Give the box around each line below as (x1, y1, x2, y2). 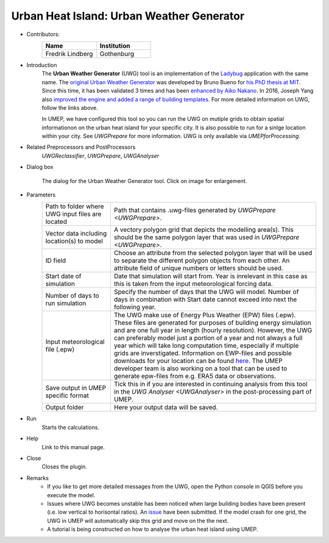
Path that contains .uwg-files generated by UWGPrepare (113, 206, 277, 215)
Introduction (26, 61, 57, 68)
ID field (45, 256, 66, 265)
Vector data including (45, 229, 107, 238)
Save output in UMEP (45, 384, 107, 392)
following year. (113, 303, 157, 311)
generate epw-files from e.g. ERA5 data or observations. (113, 372, 277, 381)
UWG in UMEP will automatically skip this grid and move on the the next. (47, 517, 229, 524)
